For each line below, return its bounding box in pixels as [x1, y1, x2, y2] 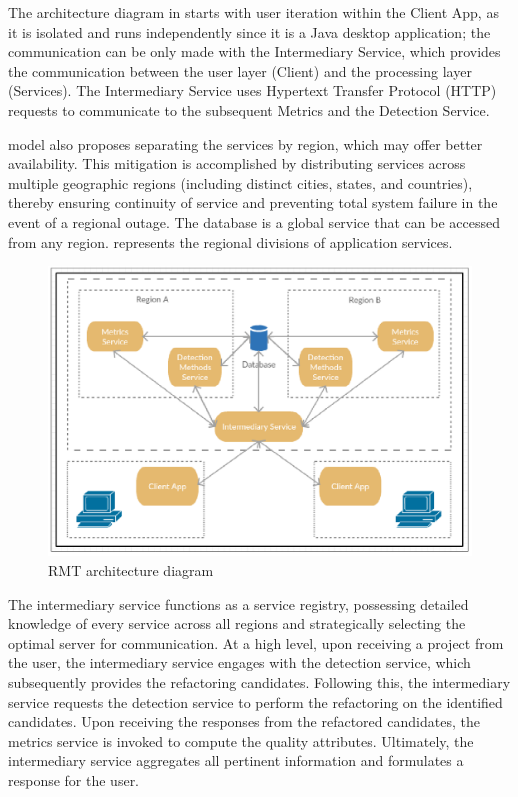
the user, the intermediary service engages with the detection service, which [8, 652, 471, 673]
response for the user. [8, 769, 140, 790]
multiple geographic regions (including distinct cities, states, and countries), [8, 172, 473, 193]
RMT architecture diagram [48, 559, 214, 580]
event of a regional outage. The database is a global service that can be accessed [8, 211, 500, 232]
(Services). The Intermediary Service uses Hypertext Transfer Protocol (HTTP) [8, 80, 497, 101]
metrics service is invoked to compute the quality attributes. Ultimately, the [8, 730, 474, 751]
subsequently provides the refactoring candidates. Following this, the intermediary [8, 671, 511, 692]
